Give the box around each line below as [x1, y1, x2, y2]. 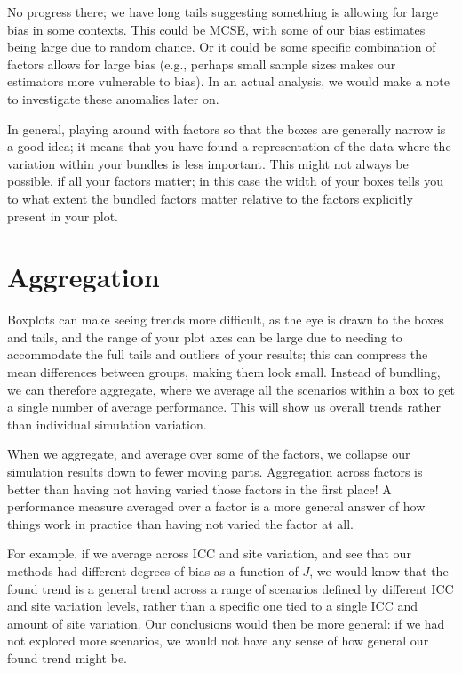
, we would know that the [309, 561, 449, 580]
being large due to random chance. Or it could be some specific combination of [7, 37, 436, 56]
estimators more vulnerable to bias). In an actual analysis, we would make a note [7, 72, 450, 91]
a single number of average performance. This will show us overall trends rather [7, 397, 441, 416]
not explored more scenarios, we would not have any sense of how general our [7, 631, 429, 650]
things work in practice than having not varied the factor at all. [7, 514, 354, 533]
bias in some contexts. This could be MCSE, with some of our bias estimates [7, 20, 426, 38]
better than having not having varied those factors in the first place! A [7, 479, 392, 498]
